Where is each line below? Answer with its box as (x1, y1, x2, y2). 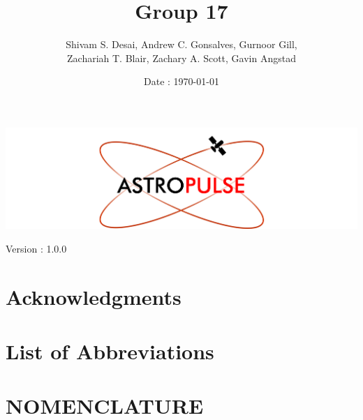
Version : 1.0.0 (6, 241, 67, 255)
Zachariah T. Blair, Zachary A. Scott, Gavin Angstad (67, 50, 296, 65)
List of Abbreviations (6, 336, 214, 365)
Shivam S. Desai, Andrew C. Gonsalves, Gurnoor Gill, (66, 37, 297, 52)
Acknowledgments (6, 282, 181, 310)
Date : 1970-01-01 (144, 74, 219, 89)
